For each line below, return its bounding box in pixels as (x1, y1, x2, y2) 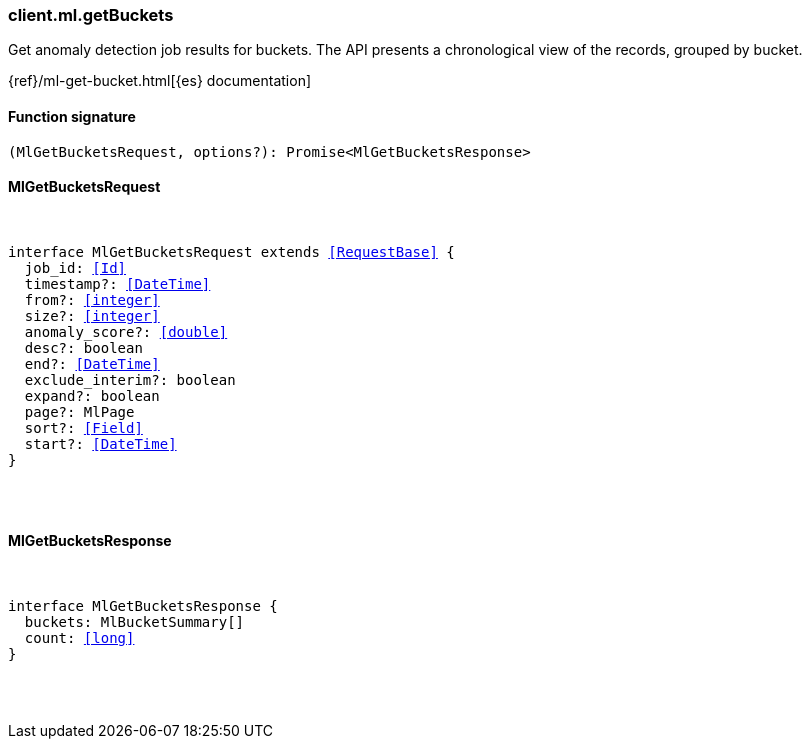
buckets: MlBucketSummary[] (24, 614, 245, 631)
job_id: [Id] (24, 259, 127, 276)
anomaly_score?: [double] (24, 323, 228, 340)
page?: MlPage (24, 403, 135, 420)
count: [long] (24, 630, 135, 647)
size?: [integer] (24, 307, 160, 324)
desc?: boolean (24, 339, 143, 356)
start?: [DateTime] (24, 435, 177, 452)
